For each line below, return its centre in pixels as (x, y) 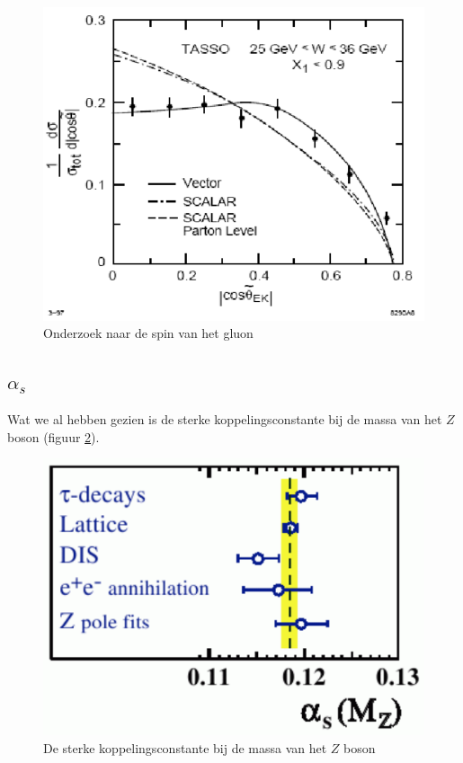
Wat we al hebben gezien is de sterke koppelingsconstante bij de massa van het (225, 419)
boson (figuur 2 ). (53, 436)
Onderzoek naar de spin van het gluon (148, 333)
